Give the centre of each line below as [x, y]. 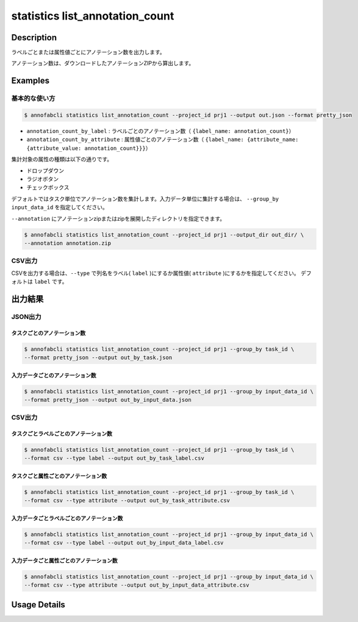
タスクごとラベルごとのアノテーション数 [62, 434]
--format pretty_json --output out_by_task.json [98, 357]
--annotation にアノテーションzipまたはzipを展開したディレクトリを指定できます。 [118, 218]
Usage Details [38, 605]
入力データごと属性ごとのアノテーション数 [65, 560]
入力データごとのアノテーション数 [54, 375]
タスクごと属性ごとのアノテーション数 [59, 476]
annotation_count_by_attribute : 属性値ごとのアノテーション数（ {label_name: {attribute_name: [163, 140]
